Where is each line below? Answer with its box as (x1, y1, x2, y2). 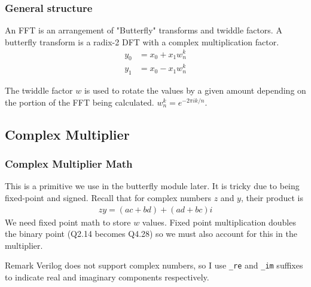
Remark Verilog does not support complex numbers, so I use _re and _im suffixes (5, 259, 303, 271)
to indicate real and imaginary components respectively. (5, 271, 209, 283)
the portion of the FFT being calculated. (5, 95, 154, 108)
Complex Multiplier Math (5, 156, 133, 171)
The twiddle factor (5, 84, 73, 97)
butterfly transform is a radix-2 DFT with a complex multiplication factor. (5, 35, 279, 48)
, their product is (240, 192, 303, 203)
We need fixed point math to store (5, 215, 131, 228)
